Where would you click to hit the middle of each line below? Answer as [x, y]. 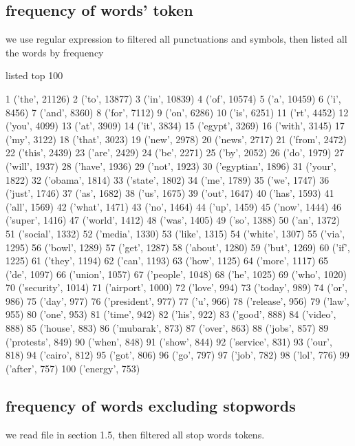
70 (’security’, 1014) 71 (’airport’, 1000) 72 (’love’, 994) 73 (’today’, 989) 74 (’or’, [176, 287]
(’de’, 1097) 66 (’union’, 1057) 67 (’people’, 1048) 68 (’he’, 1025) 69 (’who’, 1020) [176, 274]
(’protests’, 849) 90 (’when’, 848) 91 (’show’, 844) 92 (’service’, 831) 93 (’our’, [169, 341]
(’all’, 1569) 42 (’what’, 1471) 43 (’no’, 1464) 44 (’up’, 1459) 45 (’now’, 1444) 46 [174, 206]
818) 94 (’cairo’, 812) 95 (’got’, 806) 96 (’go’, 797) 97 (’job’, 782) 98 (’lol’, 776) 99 [177, 355]
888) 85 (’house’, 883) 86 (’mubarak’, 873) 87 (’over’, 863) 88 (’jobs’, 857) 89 [167, 328]
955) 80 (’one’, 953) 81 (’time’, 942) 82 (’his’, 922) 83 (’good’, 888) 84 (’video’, [171, 314]
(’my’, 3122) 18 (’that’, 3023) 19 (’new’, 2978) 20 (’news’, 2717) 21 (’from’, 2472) [176, 139]
